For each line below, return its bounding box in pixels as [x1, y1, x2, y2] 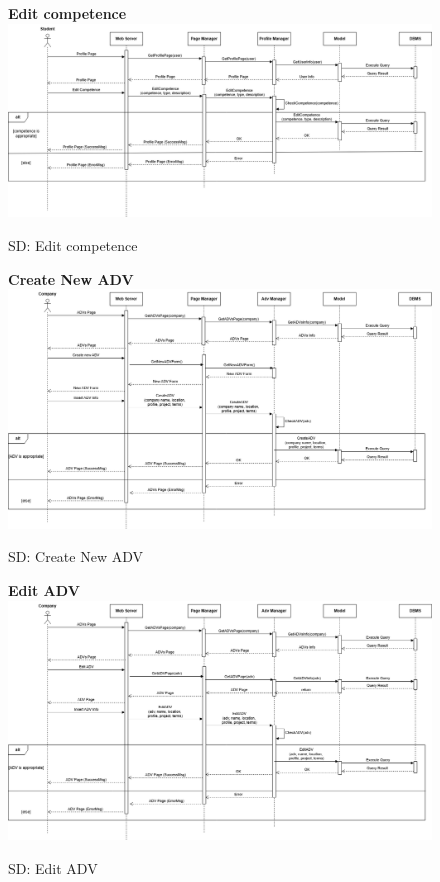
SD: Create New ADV [8, 546, 143, 567]
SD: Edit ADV [8, 858, 98, 878]
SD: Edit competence [8, 234, 138, 255]
